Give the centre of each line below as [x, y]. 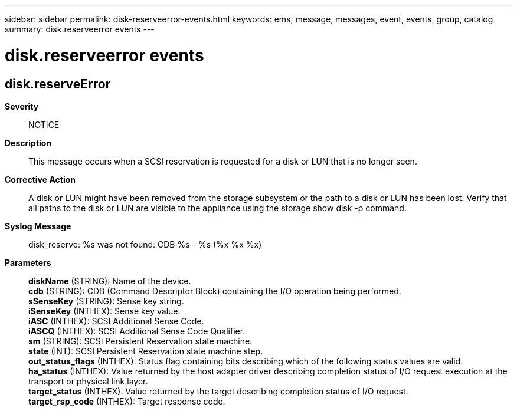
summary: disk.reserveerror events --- [80, 29]
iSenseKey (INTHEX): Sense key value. [104, 311]
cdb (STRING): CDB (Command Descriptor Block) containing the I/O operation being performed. [215, 291]
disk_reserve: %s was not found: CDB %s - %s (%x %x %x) [145, 244]
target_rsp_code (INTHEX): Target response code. [127, 401]
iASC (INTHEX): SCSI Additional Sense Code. [116, 321]
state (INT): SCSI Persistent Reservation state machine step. [146, 351]
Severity [22, 106]
